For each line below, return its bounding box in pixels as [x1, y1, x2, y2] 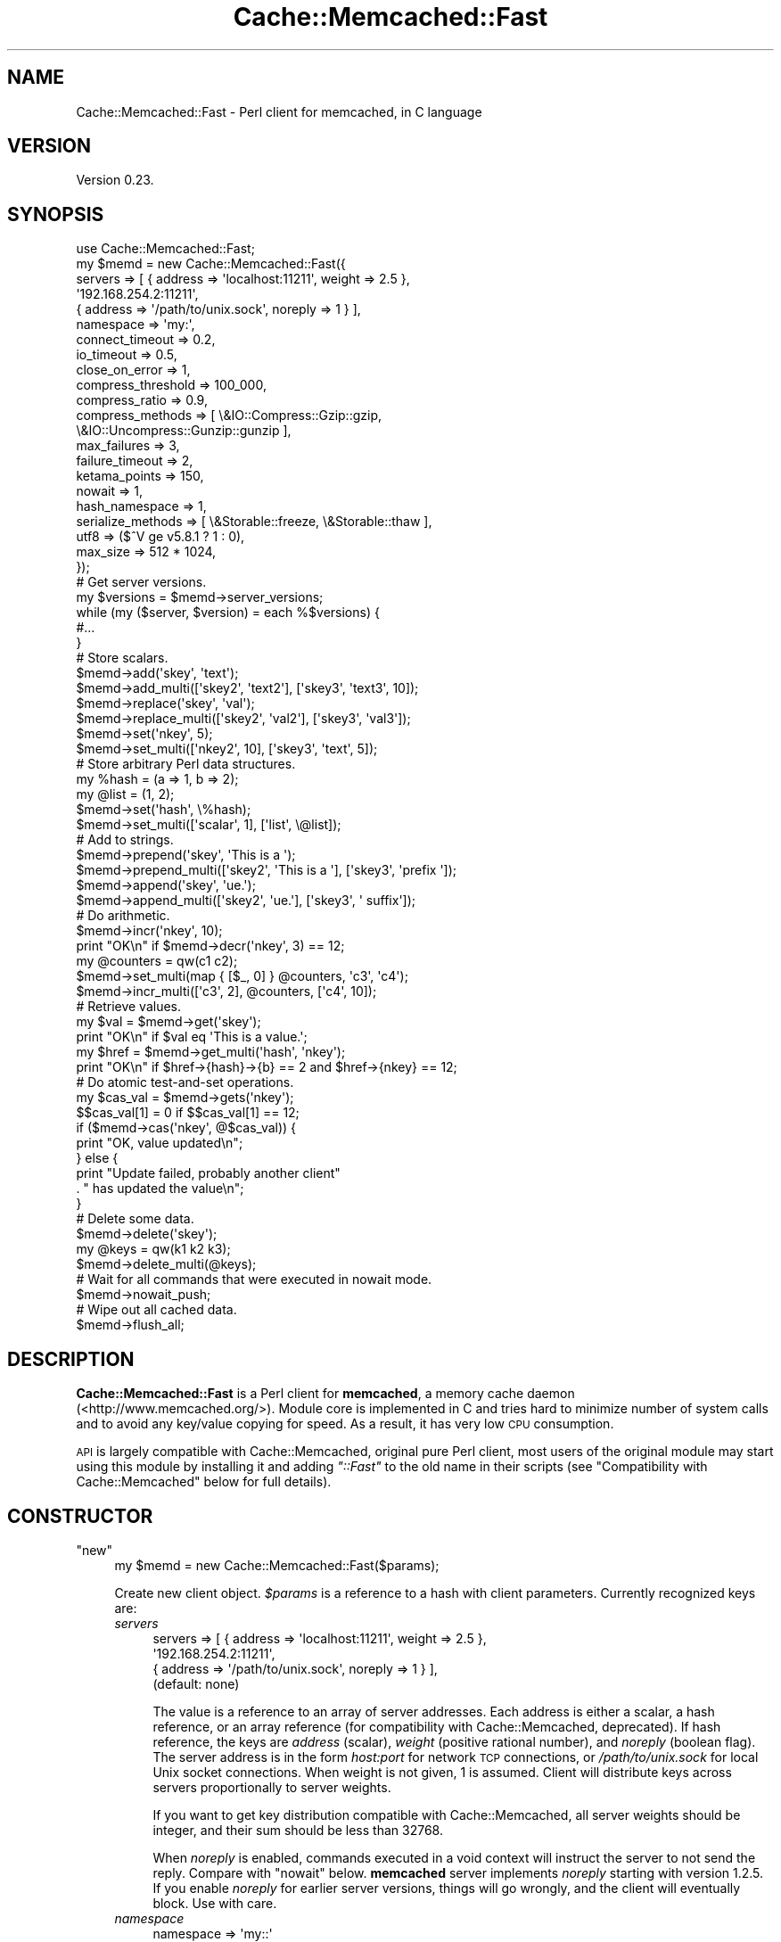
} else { [76, 1150, 119, 1166]
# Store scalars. [76, 650, 169, 666]
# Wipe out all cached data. [76, 1302, 237, 1318]
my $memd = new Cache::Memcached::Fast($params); [114, 1557, 440, 1573]
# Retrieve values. [76, 999, 182, 1015]
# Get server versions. [76, 574, 207, 590]
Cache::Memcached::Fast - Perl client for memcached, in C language [76, 103, 482, 119]
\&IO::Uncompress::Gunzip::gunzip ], [76, 423, 292, 439]
